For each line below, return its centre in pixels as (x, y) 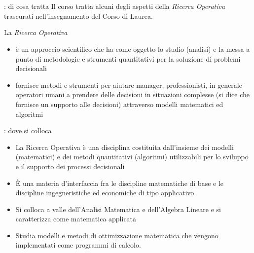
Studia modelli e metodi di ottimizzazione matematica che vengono (117, 235)
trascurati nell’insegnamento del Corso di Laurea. (78, 16)
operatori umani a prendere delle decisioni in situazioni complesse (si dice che (132, 94)
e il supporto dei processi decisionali (70, 166)
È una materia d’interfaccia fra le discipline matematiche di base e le (120, 183)
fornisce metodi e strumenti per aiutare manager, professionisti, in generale (129, 85)
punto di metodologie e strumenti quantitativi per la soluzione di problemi (128, 58)
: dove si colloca (28, 130)
